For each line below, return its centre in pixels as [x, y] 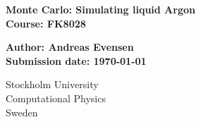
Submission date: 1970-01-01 [76, 60]
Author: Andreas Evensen [70, 47]
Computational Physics [56, 98]
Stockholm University [52, 84]
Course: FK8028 [46, 23]
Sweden [22, 112]
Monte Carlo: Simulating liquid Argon [100, 9]
